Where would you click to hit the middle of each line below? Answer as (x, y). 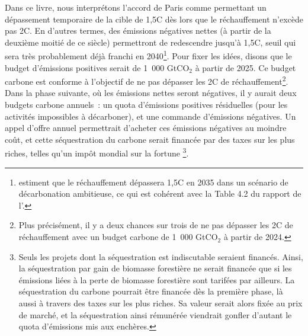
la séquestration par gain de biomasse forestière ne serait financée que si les (155, 268)
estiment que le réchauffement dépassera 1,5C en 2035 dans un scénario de (153, 182)
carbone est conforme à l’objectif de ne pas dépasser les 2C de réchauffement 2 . (147, 80)
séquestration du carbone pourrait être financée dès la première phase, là (151, 291)
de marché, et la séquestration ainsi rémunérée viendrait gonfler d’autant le (155, 314)
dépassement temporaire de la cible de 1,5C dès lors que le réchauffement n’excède (154, 19)
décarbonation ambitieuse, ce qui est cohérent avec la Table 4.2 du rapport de (160, 193)
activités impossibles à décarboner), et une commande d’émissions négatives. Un (150, 116)
